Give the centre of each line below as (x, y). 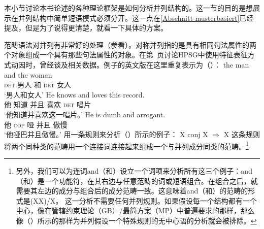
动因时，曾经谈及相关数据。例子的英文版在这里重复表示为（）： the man (130, 64)
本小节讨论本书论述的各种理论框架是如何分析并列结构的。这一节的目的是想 (128, 8)
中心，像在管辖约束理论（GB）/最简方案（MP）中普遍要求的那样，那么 (136, 210)
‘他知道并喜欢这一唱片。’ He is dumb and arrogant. (85, 114)
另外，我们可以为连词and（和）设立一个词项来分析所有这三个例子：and (134, 170)
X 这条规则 (242, 134)
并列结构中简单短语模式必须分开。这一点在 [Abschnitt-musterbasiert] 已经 (136, 18)
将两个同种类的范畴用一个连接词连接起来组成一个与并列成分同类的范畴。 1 (126, 145)
